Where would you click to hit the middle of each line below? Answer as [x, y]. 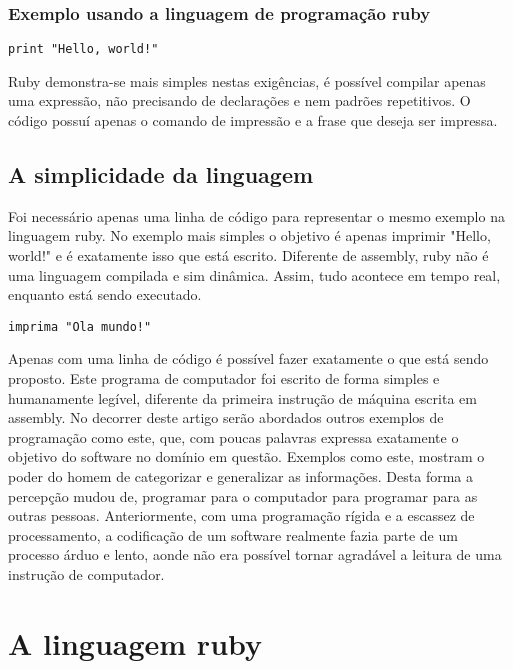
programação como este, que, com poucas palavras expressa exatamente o [233, 436]
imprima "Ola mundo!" [80, 326]
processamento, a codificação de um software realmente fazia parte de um [233, 534]
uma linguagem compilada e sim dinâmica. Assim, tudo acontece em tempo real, [254, 274]
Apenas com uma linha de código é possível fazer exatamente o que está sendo [248, 358]
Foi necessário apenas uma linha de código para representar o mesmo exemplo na [256, 215]
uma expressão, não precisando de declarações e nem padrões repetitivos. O [239, 100]
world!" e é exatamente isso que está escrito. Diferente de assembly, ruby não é [248, 255]
